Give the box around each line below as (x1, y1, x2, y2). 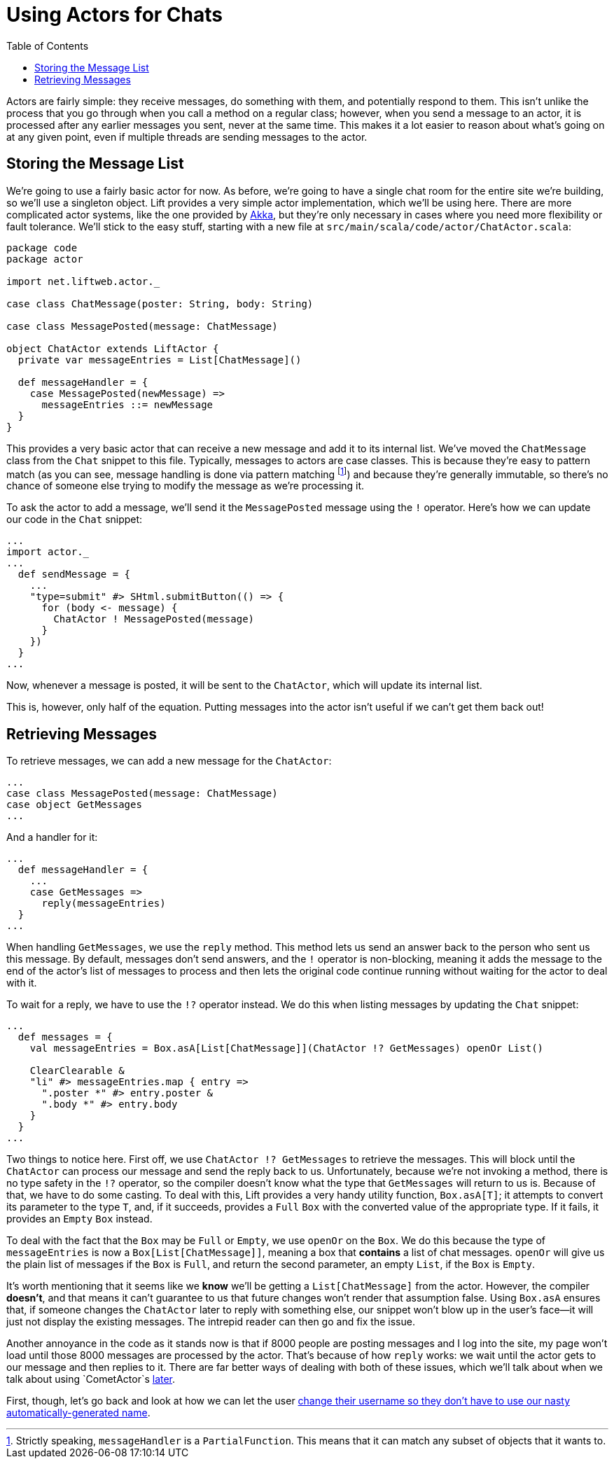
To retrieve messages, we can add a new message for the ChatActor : (6, 755, 332, 767)
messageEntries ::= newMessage (41, 398, 214, 410)
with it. (6, 977, 37, 989)
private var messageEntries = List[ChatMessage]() (18, 354, 302, 365)
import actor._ (6, 546, 90, 558)
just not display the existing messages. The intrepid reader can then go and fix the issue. (6, 1316, 415, 1328)
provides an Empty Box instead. (6, 1213, 153, 1225)
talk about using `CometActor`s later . (6, 1373, 176, 1386)
